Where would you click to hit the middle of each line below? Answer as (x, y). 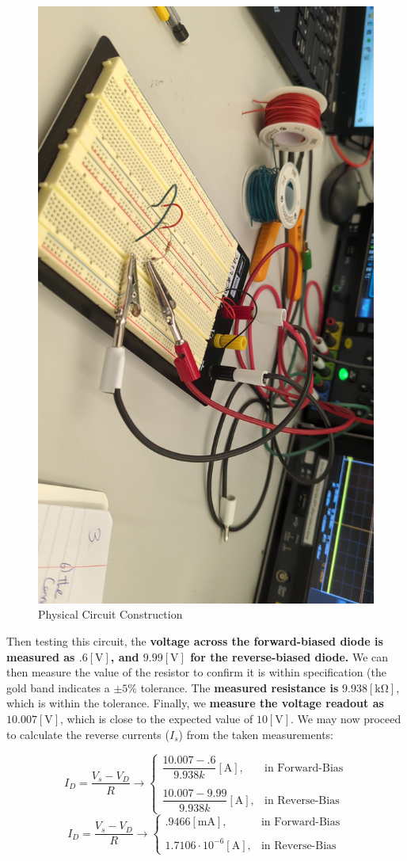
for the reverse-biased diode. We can (289, 656)
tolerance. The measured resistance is (240, 687)
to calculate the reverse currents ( (88, 734)
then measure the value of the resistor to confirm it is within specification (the (197, 672)
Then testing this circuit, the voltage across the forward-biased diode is (195, 640)
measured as (41, 656)
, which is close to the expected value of (157, 718)
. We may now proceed (346, 718)
